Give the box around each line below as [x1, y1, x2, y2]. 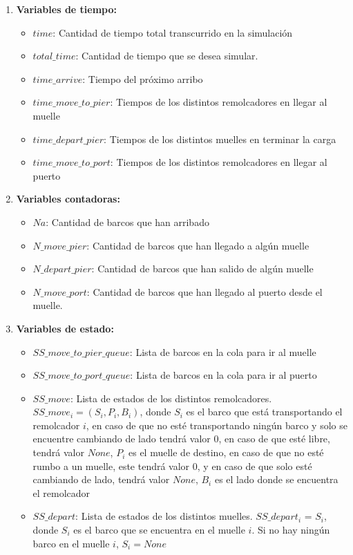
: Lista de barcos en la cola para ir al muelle [129, 344, 316, 359]
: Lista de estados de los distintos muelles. [75, 509, 253, 523]
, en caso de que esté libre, [218, 431, 330, 446]
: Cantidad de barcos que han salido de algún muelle [91, 261, 314, 276]
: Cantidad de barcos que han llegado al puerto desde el [86, 284, 323, 299]
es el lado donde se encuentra [214, 472, 338, 487]
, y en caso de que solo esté [197, 458, 312, 473]
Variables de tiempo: [16, 2, 117, 16]
